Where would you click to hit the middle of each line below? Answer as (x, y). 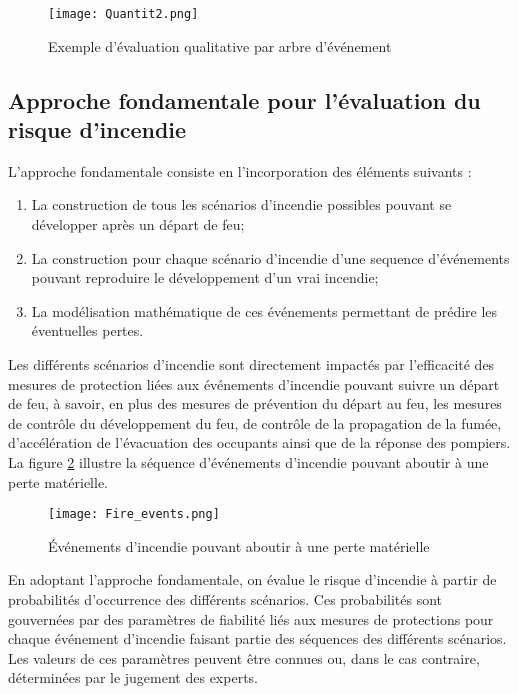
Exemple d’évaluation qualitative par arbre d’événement (220, 45)
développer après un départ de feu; (138, 224)
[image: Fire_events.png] (134, 514)
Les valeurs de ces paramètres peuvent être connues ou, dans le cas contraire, (244, 657)
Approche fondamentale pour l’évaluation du (244, 99)
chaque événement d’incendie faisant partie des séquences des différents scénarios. (257, 638)
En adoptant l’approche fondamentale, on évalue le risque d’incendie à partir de (252, 579)
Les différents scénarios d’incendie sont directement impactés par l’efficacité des (251, 364)
